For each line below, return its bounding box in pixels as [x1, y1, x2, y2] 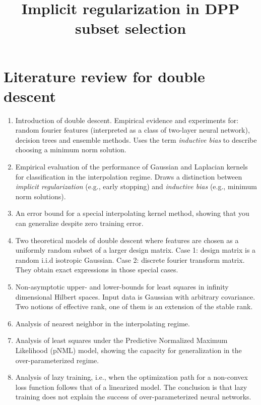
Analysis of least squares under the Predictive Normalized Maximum [15, 335, 228, 345]
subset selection [75, 18, 186, 38]
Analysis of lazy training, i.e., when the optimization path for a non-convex [15, 372, 248, 382]
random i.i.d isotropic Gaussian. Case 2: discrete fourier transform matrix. [15, 254, 245, 265]
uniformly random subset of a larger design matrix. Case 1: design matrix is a [15, 245, 256, 255]
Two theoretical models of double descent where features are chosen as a [15, 235, 239, 245]
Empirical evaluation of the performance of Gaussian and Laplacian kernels [15, 161, 248, 172]
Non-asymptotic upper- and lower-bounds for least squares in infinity [15, 281, 229, 292]
